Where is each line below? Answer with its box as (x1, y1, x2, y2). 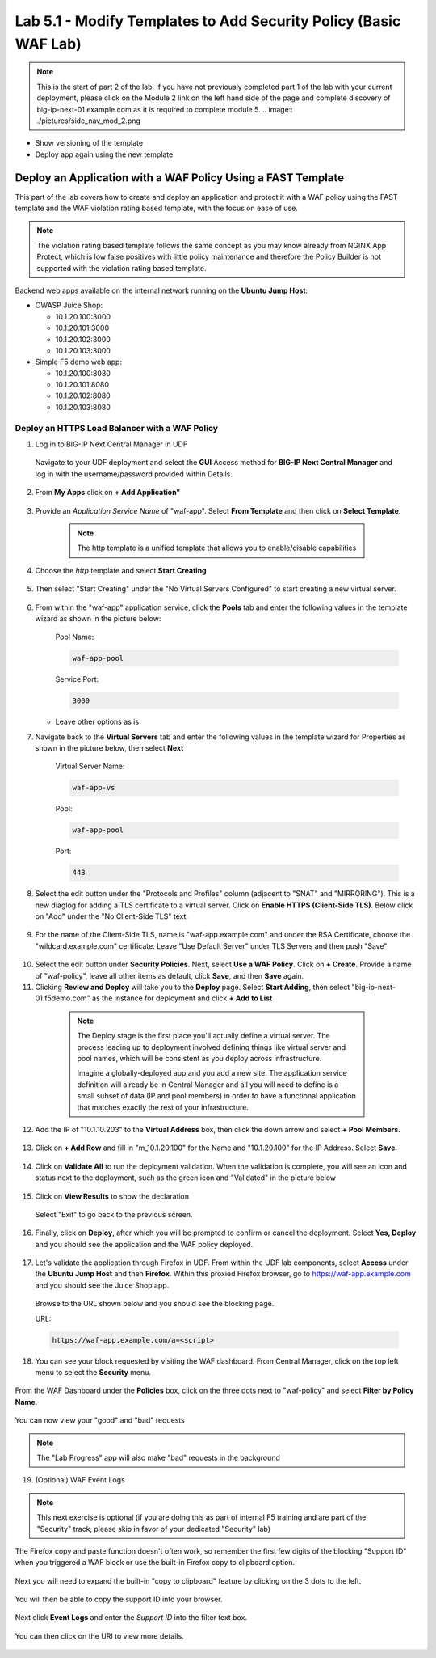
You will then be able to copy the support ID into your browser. (15, 1594, 223, 1605)
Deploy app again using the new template (35, 150, 174, 159)
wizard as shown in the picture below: (35, 613, 161, 623)
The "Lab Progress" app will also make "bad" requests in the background (36, 1453, 280, 1462)
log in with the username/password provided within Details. (35, 469, 233, 479)
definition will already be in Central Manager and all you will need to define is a (77, 1080, 339, 1089)
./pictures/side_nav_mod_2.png (36, 116, 141, 125)
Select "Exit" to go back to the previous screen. (35, 1209, 193, 1219)
